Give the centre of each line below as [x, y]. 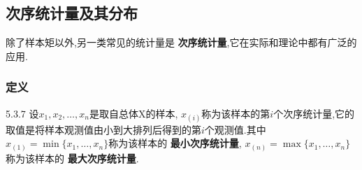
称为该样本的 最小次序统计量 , [175, 143]
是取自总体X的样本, [133, 113]
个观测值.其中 [235, 129]
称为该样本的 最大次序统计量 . [72, 158]
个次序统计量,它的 [314, 113]
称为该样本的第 [236, 113]
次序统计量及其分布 [72, 13]
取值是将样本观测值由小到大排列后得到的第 [103, 129]
